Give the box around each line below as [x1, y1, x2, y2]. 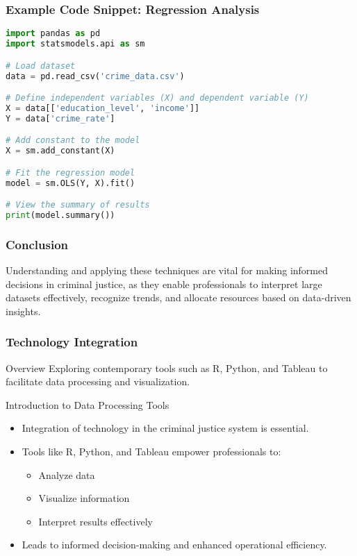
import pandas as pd [6, 28, 101, 39]
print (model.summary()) [6, 210, 115, 220]
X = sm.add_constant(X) [6, 146, 115, 156]
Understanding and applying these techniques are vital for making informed [6, 263, 329, 278]
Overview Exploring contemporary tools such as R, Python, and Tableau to [6, 360, 328, 375]
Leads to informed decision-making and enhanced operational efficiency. [22, 537, 327, 552]
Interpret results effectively [38, 514, 153, 528]
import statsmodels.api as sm [6, 39, 145, 49]
